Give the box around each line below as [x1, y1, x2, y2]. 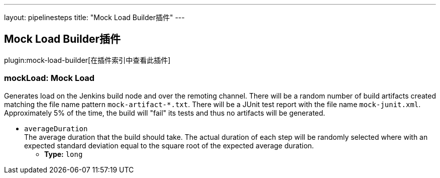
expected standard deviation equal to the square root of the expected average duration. [24, 141, 314, 150]
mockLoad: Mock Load [4, 73, 95, 83]
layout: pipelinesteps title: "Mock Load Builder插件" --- [4, 13, 185, 22]
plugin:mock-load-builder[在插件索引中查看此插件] [4, 55, 171, 64]
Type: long [44, 149, 83, 158]
